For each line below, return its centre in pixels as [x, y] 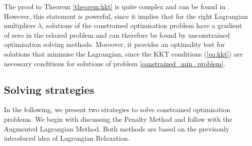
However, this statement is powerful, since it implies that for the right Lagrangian [126, 16]
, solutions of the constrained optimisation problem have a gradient [142, 25]
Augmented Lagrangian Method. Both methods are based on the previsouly [117, 128]
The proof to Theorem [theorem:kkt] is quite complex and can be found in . [117, 6]
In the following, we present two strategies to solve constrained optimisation [117, 109]
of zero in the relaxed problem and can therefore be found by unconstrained [117, 35]
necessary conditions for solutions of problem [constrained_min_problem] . [115, 63]
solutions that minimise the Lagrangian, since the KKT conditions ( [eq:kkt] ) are [124, 53]
